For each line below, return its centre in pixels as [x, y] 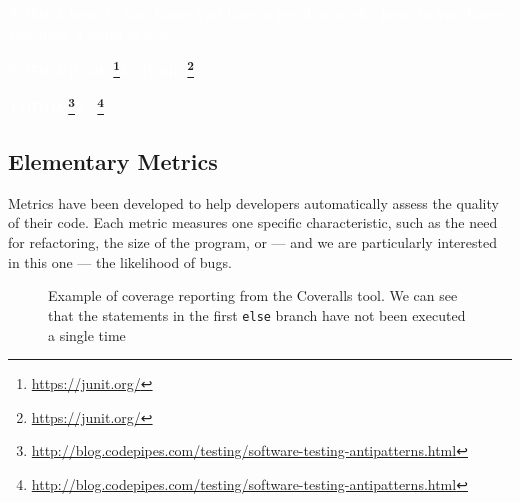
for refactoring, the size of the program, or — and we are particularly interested [252, 242]
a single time [87, 334]
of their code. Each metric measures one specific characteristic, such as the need [253, 222]
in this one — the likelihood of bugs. [120, 261]
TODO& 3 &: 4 [56, 106]
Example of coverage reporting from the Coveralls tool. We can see [253, 295]
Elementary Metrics [113, 161]
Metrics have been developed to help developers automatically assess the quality [253, 202]
